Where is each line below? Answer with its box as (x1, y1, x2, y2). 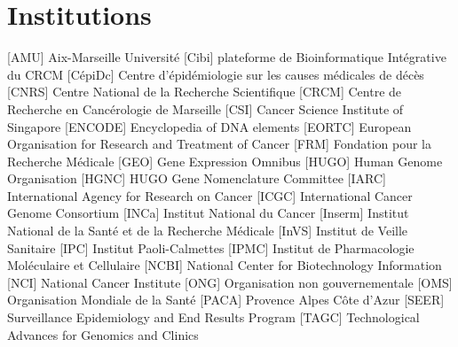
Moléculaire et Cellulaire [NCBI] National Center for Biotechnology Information (7, 256, 442, 274)
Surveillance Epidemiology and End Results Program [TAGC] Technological (7, 308, 420, 327)
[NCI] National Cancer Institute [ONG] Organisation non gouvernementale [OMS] (7, 273, 453, 291)
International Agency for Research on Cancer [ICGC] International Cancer (7, 186, 413, 204)
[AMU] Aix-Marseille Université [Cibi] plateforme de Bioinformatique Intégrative (7, 48, 446, 66)
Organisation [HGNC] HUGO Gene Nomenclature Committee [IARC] (7, 169, 386, 188)
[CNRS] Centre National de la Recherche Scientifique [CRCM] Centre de (7, 82, 402, 101)
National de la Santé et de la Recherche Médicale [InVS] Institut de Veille (7, 221, 408, 240)
